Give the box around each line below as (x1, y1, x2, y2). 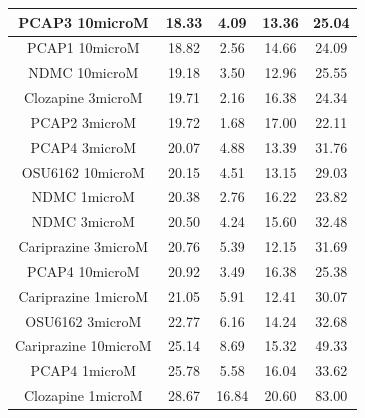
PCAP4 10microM (27, 260, 140, 281)
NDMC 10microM (28, 62, 139, 83)
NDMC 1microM (31, 186, 135, 207)
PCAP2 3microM (30, 111, 137, 132)
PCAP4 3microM (30, 136, 137, 157)
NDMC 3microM (31, 211, 135, 232)
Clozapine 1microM (23, 385, 143, 406)
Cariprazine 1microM (18, 285, 149, 306)
